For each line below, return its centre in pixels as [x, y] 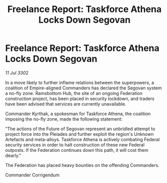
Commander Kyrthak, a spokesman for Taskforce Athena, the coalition [78, 114]
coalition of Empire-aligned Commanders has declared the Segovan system [83, 88]
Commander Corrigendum [32, 175]
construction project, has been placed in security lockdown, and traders [80, 99]
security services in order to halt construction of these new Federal [75, 145]
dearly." [13, 155]
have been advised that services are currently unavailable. [66, 104]
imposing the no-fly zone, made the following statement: [64, 119]
